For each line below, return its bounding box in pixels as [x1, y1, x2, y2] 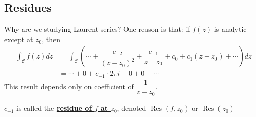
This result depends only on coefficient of [4, 81, 134, 92]
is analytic [214, 24, 247, 34]
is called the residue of [16, 103, 92, 113]
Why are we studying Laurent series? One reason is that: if [4, 24, 190, 34]
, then [42, 33, 61, 44]
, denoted [117, 103, 147, 113]
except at [4, 33, 33, 44]
